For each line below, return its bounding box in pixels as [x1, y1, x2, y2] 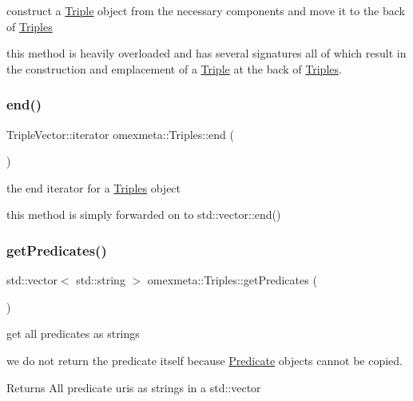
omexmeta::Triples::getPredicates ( [147, 272, 317, 288]
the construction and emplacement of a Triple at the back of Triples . [6, 60, 342, 77]
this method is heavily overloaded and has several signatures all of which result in [6, 45, 407, 62]
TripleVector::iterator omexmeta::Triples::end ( [6, 125, 234, 142]
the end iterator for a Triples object [6, 179, 181, 196]
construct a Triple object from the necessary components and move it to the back [6, 2, 405, 18]
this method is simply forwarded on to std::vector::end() [6, 206, 281, 223]
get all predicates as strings [6, 325, 140, 342]
